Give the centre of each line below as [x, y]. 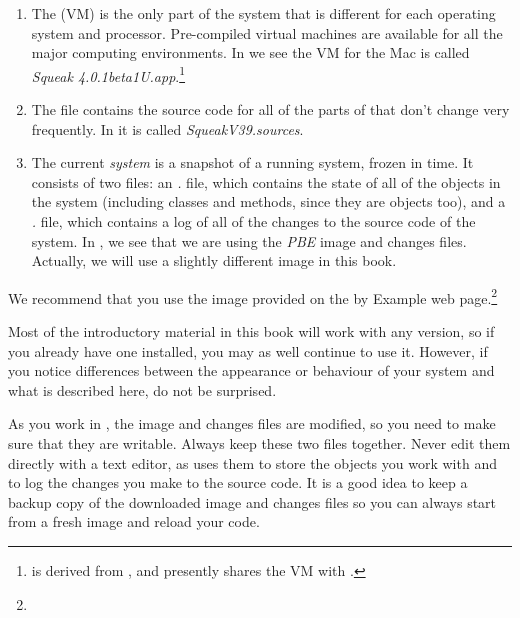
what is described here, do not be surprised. [142, 389]
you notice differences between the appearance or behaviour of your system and [251, 370]
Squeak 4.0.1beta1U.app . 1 [108, 74]
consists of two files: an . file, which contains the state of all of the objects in [266, 181]
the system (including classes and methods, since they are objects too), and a [268, 201]
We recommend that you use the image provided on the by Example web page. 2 [253, 296]
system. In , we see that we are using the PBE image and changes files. [249, 240]
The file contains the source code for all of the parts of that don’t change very [270, 109]
